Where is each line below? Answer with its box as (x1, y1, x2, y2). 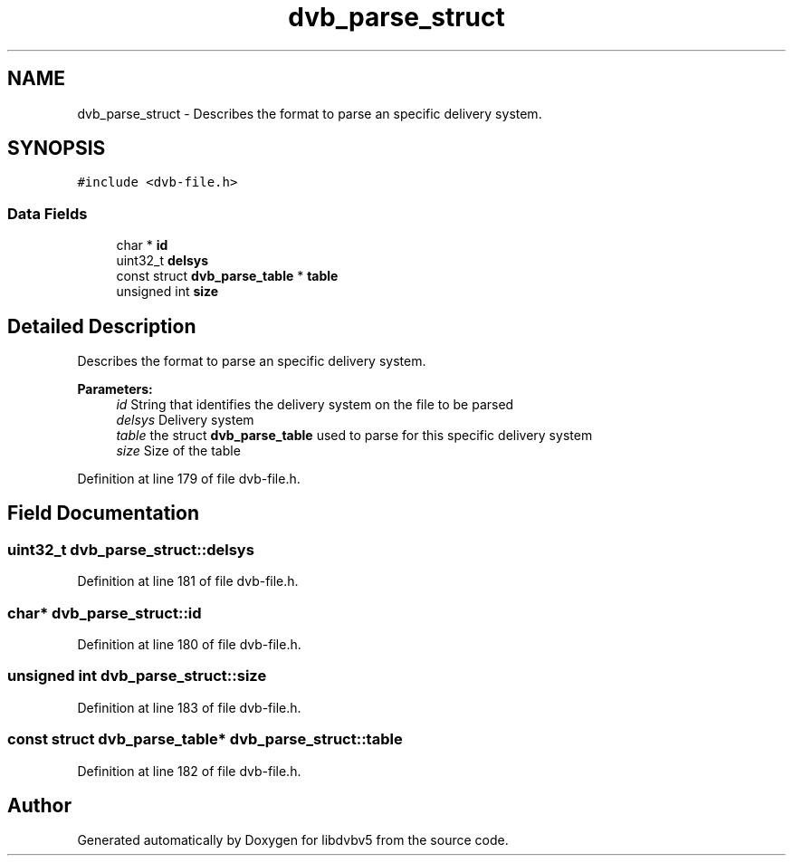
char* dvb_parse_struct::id (7, 603, 202, 622)
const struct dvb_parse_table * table (116, 268, 339, 284)
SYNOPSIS (7, 137, 106, 160)
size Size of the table (116, 443, 241, 459)
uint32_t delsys (116, 253, 209, 269)
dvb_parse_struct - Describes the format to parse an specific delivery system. (77, 105, 542, 121)
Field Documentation (7, 502, 199, 525)
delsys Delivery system (116, 412, 254, 428)
